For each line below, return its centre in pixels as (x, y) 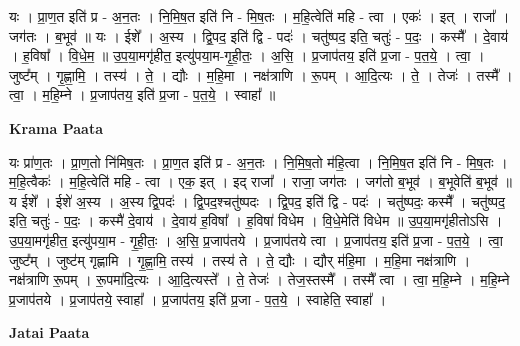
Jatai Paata (49, 332)
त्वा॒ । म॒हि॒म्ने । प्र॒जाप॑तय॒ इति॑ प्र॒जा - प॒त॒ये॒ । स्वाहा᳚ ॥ (142, 94)
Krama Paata (56, 127)
